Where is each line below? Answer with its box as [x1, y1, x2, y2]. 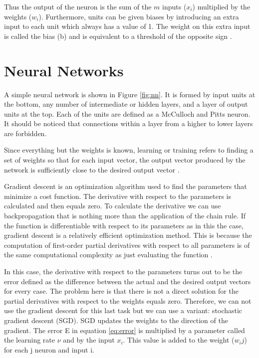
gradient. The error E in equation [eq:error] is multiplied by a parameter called [4, 325, 245, 335]
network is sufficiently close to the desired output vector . [4, 164, 180, 175]
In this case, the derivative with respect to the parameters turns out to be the [4, 266, 243, 276]
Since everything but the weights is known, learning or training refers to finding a [4, 145, 254, 155]
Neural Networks [4, 60, 124, 80]
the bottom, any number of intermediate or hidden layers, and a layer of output [4, 99, 248, 109]
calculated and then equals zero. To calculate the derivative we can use [4, 200, 221, 211]
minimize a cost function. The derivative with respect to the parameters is [4, 190, 232, 201]
